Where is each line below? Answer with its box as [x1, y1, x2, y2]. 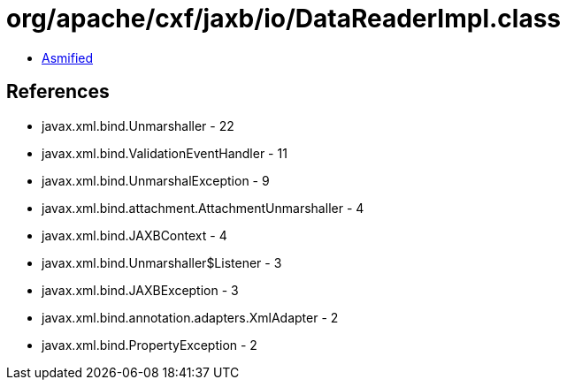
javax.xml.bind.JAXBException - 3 [42, 282, 239, 298]
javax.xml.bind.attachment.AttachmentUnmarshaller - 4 [42, 200, 364, 216]
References [6, 80, 110, 103]
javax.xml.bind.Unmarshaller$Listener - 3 [42, 254, 282, 270]
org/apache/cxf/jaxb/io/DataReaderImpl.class [6, 4, 562, 34]
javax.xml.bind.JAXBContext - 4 [42, 227, 227, 243]
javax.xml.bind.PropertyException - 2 [42, 337, 257, 353]
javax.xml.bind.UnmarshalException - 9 [42, 172, 270, 188]
